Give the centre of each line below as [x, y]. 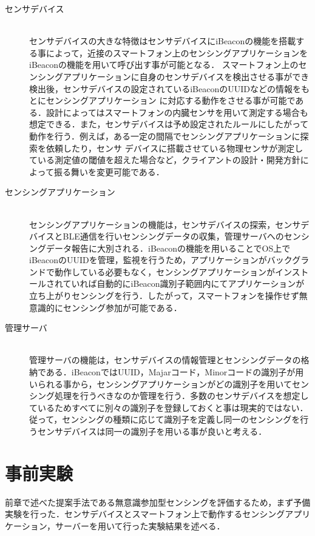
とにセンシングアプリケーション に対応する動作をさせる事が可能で [162, 100]
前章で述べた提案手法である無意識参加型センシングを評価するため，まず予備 [158, 502]
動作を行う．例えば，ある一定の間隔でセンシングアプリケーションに [165, 136]
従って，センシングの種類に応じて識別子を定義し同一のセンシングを [165, 419]
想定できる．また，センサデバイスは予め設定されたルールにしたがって [169, 124]
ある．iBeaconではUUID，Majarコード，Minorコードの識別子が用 [175, 372]
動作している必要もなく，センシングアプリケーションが [164, 271]
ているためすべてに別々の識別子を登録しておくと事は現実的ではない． [169, 407]
